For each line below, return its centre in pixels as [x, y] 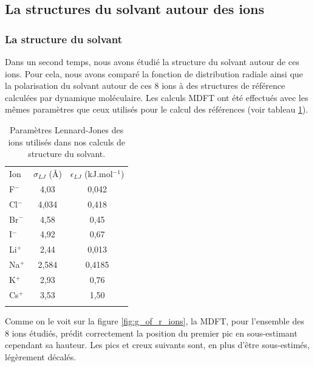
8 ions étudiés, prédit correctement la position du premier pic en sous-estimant [151, 333]
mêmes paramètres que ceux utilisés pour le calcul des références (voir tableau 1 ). [157, 109]
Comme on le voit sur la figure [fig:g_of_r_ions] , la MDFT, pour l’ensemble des [155, 321]
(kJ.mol [99, 173]
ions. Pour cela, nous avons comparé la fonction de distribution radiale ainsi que [154, 73]
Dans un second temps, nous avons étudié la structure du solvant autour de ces [152, 61]
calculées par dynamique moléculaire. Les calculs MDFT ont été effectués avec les [157, 97]
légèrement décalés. [41, 356]
